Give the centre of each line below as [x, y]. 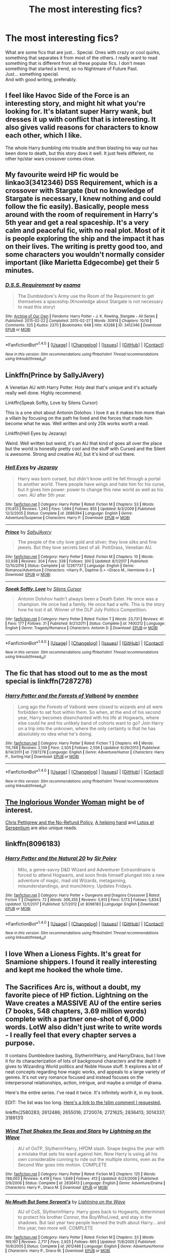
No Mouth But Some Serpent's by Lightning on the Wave [65, 1202]
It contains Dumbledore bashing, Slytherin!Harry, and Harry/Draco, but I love [85, 1055]
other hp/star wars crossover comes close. [50, 158]
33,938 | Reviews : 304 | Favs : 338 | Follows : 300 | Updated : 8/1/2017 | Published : [77, 561]
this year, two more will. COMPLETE [55, 1228]
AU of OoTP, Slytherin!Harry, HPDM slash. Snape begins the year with [91, 1149]
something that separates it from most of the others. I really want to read [81, 58]
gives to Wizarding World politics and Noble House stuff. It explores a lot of [84, 1066]
